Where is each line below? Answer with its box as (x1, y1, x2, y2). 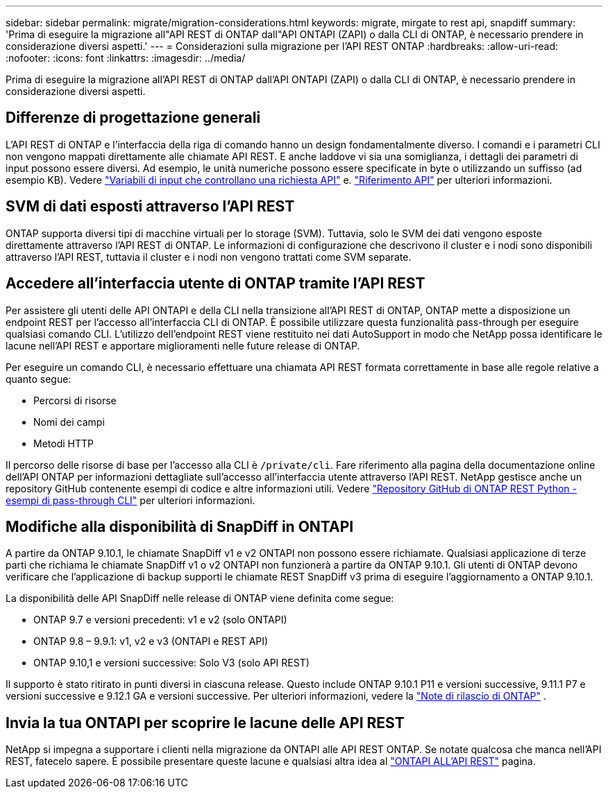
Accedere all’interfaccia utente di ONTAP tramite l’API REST (6, 275, 425, 293)
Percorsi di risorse (33, 394, 117, 406)
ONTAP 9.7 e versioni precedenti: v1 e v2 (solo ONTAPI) (33, 614, 287, 626)
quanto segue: (6, 372, 71, 385)
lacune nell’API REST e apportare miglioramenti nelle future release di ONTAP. (6, 339, 360, 352)
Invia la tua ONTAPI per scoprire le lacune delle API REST (6, 714, 405, 732)
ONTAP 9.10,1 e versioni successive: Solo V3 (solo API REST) (33, 657, 310, 669)
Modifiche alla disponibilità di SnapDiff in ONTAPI (6, 517, 354, 535)
